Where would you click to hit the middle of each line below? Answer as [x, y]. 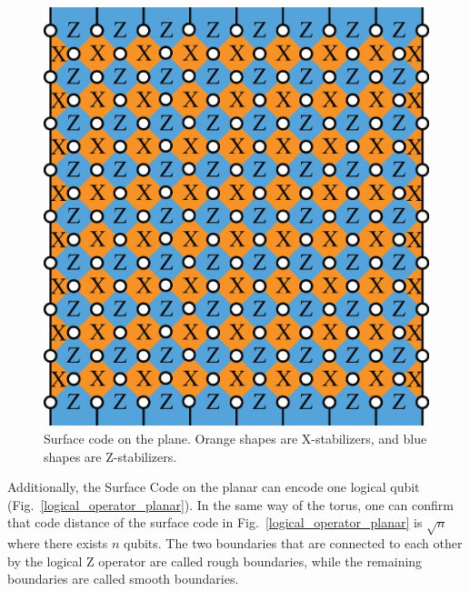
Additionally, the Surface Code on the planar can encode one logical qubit [214, 487]
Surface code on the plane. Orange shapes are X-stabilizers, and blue [235, 438]
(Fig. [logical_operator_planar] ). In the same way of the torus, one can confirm [230, 504]
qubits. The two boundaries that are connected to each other [293, 543]
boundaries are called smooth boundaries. [123, 579]
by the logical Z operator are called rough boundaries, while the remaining [215, 561]
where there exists [58, 543]
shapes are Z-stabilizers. [110, 456]
